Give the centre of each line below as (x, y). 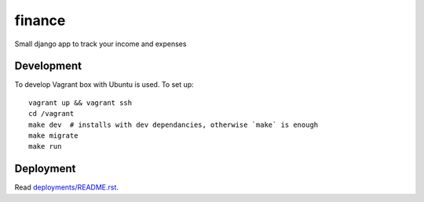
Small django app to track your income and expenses (101, 44)
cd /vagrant (51, 114)
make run (45, 146)
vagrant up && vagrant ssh (80, 103)
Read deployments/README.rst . (67, 187)
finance (40, 20)
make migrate (53, 136)
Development (48, 66)
